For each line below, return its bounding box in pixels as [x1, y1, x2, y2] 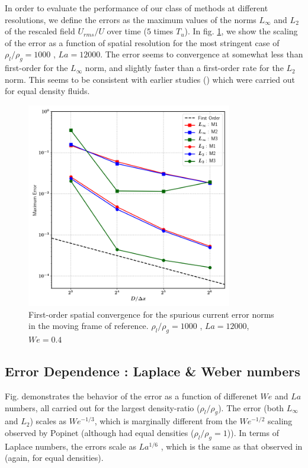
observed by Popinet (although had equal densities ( [5, 426, 194, 438]
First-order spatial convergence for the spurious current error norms [28, 308, 274, 320]
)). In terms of [227, 426, 279, 438]
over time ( [107, 25, 147, 37]
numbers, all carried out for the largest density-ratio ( [5, 401, 200, 414]
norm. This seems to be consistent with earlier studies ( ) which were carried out [5, 73, 295, 85]
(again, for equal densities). [5, 451, 104, 464]
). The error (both [218, 401, 284, 414]
